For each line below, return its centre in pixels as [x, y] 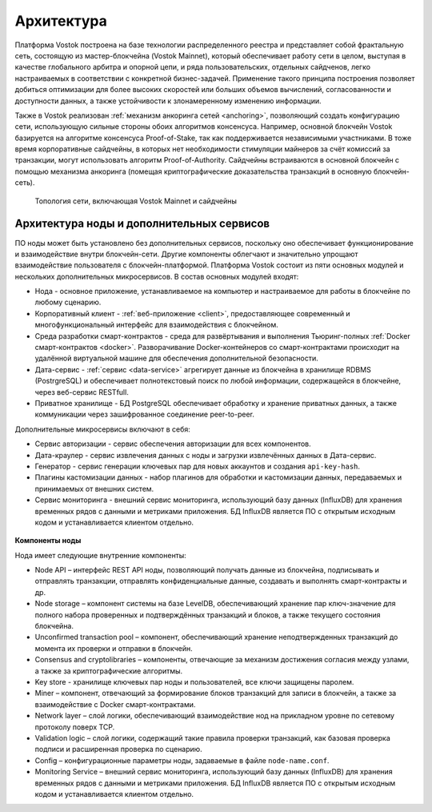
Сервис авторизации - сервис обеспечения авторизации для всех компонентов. [173, 444]
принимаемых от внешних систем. [94, 488]
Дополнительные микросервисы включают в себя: [103, 429]
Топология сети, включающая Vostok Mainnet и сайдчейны [136, 201]
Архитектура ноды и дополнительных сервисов [142, 224]
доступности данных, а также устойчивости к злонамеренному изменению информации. [168, 101]
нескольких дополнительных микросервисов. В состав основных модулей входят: [157, 276]
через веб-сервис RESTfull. [82, 392]
